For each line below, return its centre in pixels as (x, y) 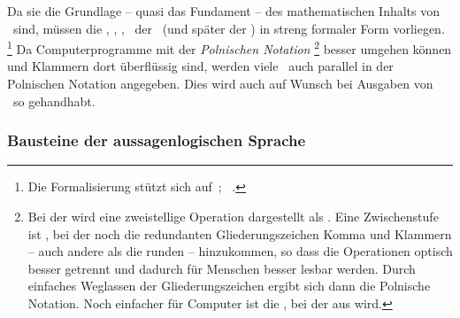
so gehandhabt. (54, 101)
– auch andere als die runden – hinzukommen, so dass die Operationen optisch (240, 251)
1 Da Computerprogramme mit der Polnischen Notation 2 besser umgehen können (230, 47)
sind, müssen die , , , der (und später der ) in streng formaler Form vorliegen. (229, 28)
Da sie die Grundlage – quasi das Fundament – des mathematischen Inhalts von (224, 11)
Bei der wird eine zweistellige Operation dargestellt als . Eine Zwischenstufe (233, 217)
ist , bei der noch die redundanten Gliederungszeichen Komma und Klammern (240, 233)
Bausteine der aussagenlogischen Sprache (157, 140)
